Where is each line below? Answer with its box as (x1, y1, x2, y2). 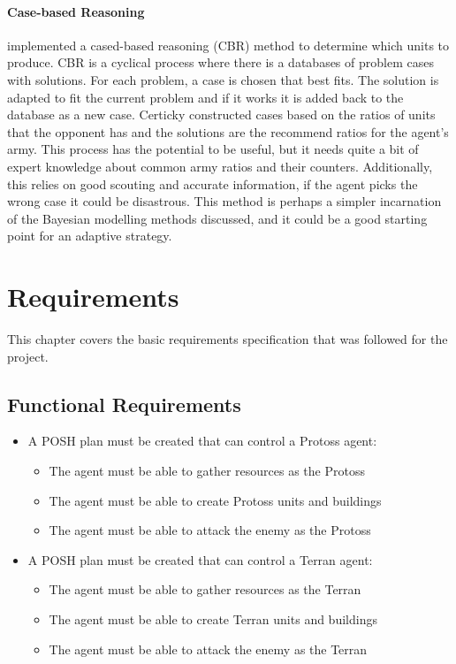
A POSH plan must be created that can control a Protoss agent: (27, 431, 377, 450)
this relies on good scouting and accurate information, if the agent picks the (7, 174, 418, 193)
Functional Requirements (7, 390, 241, 417)
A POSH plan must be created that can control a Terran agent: (27, 550, 373, 569)
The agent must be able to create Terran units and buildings (49, 610, 377, 628)
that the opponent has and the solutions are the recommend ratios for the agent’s (7, 122, 449, 141)
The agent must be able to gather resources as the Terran (49, 580, 361, 599)
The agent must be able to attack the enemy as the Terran (49, 639, 368, 658)
